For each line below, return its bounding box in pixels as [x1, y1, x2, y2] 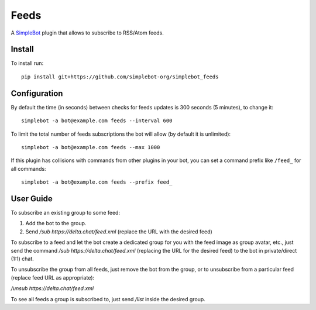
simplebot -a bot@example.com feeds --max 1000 [21, 144, 160, 150]
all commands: [11, 165, 46, 172]
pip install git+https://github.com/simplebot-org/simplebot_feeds [21, 73, 219, 80]
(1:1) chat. [11, 255, 35, 262]
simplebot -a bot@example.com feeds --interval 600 [21, 118, 173, 124]
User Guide [11, 194, 53, 204]
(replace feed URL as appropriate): [11, 274, 95, 281]
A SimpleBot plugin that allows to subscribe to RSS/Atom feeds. [11, 29, 164, 36]
